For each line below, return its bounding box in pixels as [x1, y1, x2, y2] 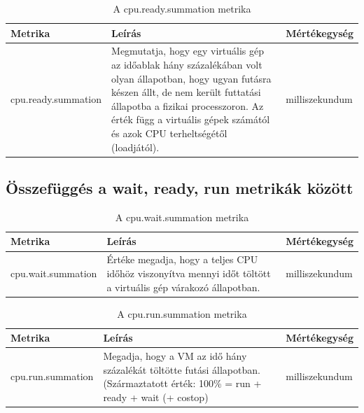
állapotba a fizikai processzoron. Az [111, 98, 264, 113]
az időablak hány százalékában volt [111, 57, 262, 72]
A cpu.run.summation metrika [117, 306, 247, 321]
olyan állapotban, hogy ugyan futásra [111, 71, 272, 85]
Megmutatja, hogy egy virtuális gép [111, 43, 264, 58]
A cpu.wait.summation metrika [115, 209, 249, 224]
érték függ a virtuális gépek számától [111, 112, 270, 127]
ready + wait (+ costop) [103, 389, 209, 404]
